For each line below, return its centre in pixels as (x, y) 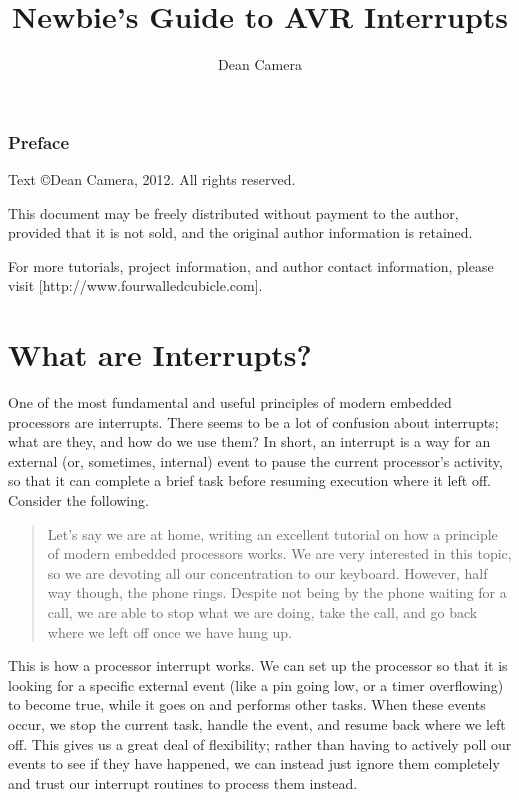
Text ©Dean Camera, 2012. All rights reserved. (152, 179)
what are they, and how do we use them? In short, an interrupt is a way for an (249, 441)
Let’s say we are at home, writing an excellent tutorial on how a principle (272, 533)
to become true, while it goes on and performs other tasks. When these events (247, 704)
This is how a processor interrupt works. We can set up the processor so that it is (258, 665)
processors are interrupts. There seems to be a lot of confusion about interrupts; (253, 421)
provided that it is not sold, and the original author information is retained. (240, 232)
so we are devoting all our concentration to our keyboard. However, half (267, 572)
